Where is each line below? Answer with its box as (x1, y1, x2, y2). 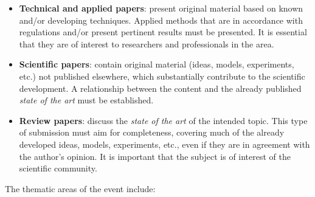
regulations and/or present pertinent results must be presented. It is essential (19, 26, 307, 38)
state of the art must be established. (19, 94, 154, 106)
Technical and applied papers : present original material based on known (19, 2, 303, 14)
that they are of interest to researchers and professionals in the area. (19, 37, 274, 50)
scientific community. (19, 162, 97, 175)
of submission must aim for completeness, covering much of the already (19, 126, 285, 139)
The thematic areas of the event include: (5, 182, 156, 195)
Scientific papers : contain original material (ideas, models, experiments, (19, 58, 294, 71)
